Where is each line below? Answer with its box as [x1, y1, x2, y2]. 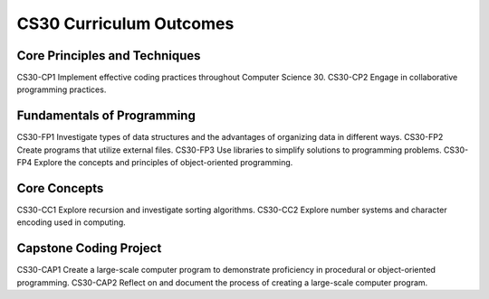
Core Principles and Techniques [16, 48, 201, 63]
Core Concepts [16, 181, 104, 196]
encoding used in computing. [16, 217, 126, 228]
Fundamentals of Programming [16, 108, 197, 124]
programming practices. [16, 84, 107, 95]
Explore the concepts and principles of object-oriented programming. [34, 157, 293, 168]
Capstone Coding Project [16, 240, 162, 257]
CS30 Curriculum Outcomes [16, 14, 235, 33]
